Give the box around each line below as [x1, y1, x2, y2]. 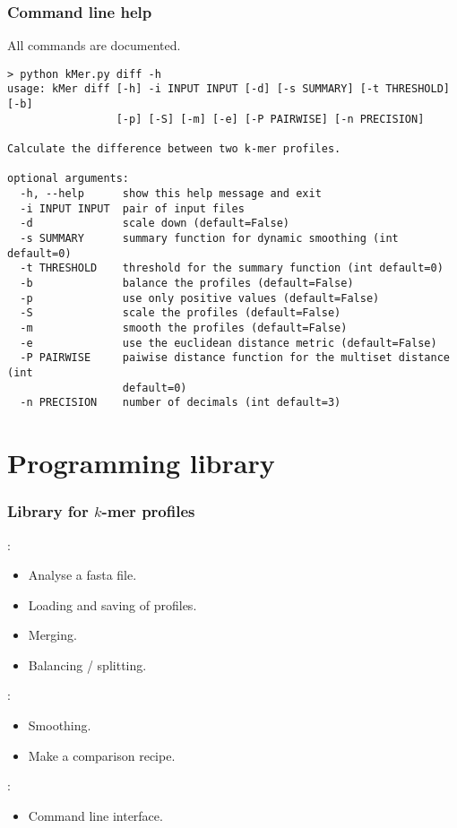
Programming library [7, 444, 275, 481]
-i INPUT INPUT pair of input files [20, 202, 245, 215]
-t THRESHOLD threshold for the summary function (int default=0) [20, 262, 444, 275]
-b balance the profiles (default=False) [20, 277, 354, 289]
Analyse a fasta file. [28, 565, 137, 584]
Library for [7, 500, 89, 522]
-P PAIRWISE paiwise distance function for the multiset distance [20, 351, 450, 365]
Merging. [28, 625, 77, 644]
